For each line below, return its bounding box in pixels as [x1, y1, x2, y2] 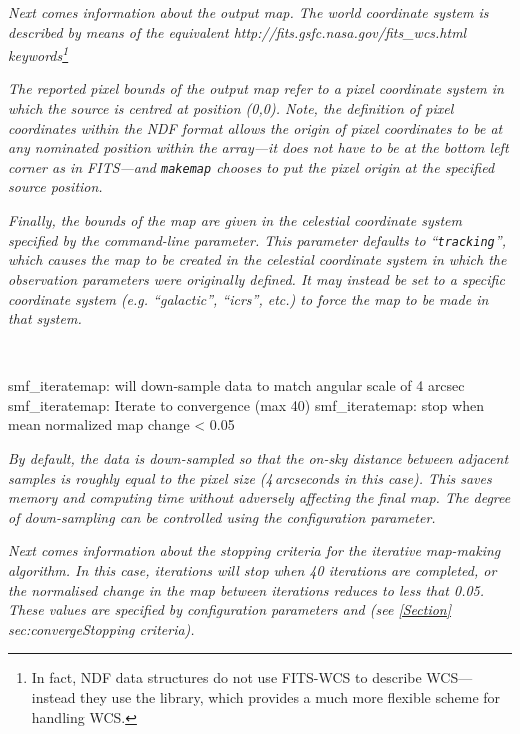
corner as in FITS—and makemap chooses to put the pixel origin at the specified [8, 156, 495, 177]
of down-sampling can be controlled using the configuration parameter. [8, 506, 436, 527]
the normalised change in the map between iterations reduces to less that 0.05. [8, 579, 485, 600]
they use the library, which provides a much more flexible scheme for [80, 687, 501, 707]
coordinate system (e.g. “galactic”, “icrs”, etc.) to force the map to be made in [8, 288, 489, 309]
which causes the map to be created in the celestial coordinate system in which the [8, 249, 507, 270]
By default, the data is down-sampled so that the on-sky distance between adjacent [8, 448, 509, 469]
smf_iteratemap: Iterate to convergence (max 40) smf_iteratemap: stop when [8, 394, 484, 415]
